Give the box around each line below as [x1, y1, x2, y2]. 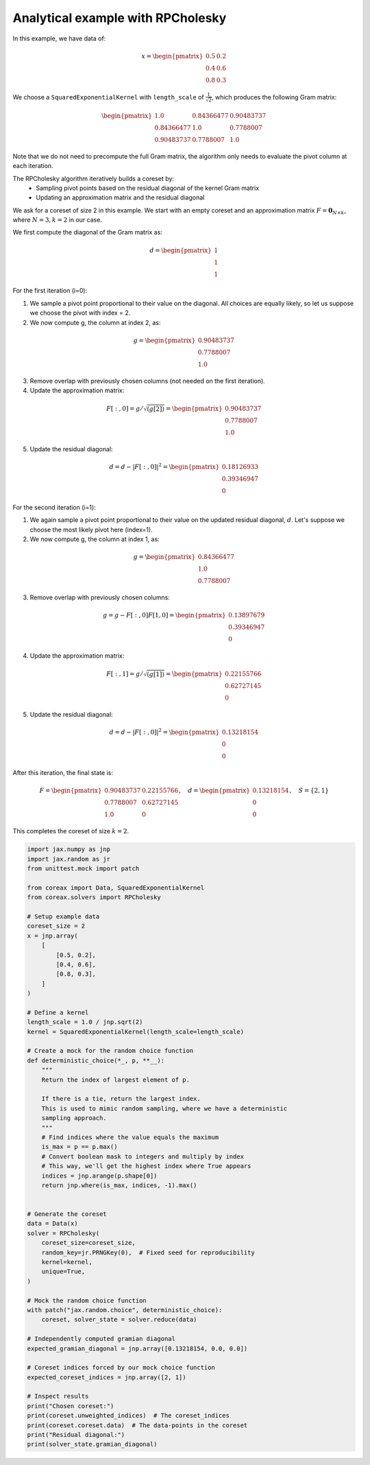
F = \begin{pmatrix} [39, 787, 102, 795]
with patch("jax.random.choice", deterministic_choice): [27, 1306, 223, 1313]
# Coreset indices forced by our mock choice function [27, 1363, 215, 1372]
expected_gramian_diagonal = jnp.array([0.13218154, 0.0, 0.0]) [27, 1344, 248, 1353]
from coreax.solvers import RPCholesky [27, 894, 161, 901]
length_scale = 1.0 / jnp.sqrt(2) [27, 1019, 143, 1026]
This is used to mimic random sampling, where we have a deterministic [41, 1104, 288, 1112]
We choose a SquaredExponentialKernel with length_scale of [12, 93, 205, 101]
